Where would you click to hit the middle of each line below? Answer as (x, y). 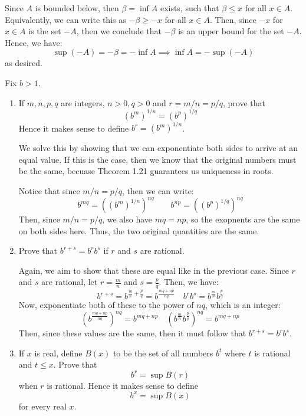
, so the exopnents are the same (243, 219)
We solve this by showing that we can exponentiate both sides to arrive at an (158, 148)
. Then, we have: (189, 282)
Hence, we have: (34, 42)
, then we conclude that (119, 31)
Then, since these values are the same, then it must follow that (132, 333)
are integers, (83, 102)
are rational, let (70, 282)
